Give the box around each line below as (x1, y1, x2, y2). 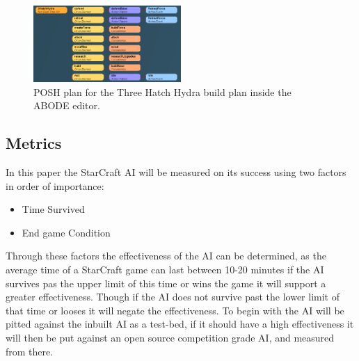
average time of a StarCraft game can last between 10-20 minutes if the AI (6, 262, 324, 277)
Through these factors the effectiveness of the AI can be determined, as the (6, 248, 326, 263)
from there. (6, 344, 54, 358)
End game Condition (22, 225, 111, 239)
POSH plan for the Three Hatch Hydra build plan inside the (33, 84, 292, 99)
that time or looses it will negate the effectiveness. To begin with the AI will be (6, 303, 344, 317)
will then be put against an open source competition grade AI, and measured (6, 330, 335, 345)
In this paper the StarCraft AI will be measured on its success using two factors (6, 165, 346, 179)
